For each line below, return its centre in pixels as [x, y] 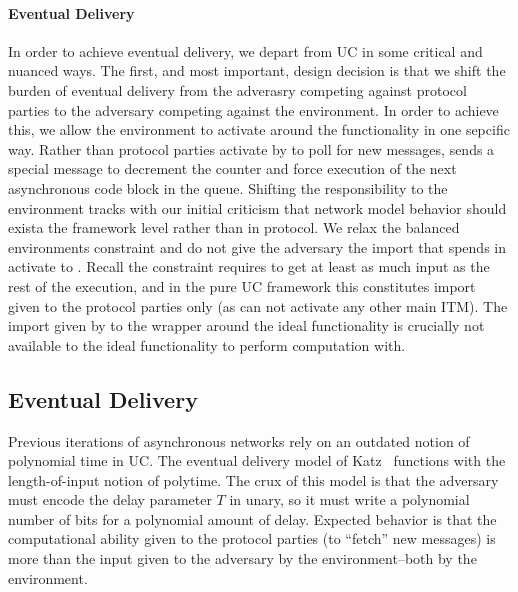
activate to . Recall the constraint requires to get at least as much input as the [249, 266]
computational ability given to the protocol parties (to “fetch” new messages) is [252, 538]
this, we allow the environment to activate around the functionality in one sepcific [259, 129]
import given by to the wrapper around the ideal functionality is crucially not [246, 325]
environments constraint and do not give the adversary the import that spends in [257, 246]
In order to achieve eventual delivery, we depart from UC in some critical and [245, 50]
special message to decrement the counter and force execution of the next [232, 168]
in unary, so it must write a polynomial [349, 499]
